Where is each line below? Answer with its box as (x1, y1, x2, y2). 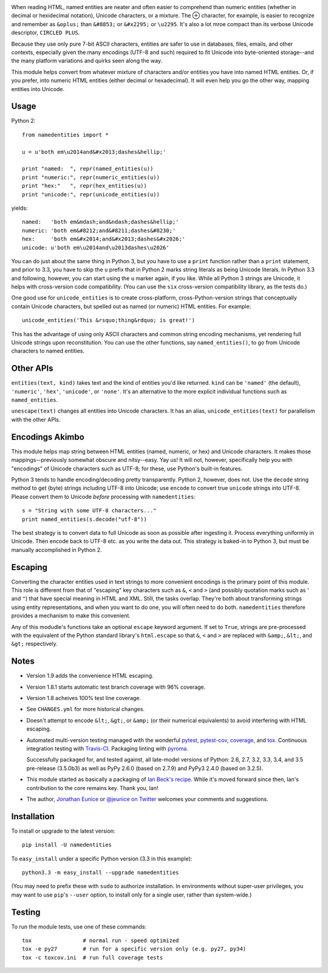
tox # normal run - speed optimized (22, 937, 179, 944)
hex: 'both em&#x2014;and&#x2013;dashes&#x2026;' (22, 236, 185, 242)
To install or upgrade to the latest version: (11, 827, 115, 834)
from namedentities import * (22, 131, 109, 138)
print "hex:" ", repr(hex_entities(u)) (22, 182, 147, 190)
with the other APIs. (11, 416, 61, 423)
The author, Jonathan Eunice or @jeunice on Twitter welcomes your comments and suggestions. (26, 795, 268, 802)
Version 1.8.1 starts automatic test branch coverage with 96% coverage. (26, 683, 206, 690)
